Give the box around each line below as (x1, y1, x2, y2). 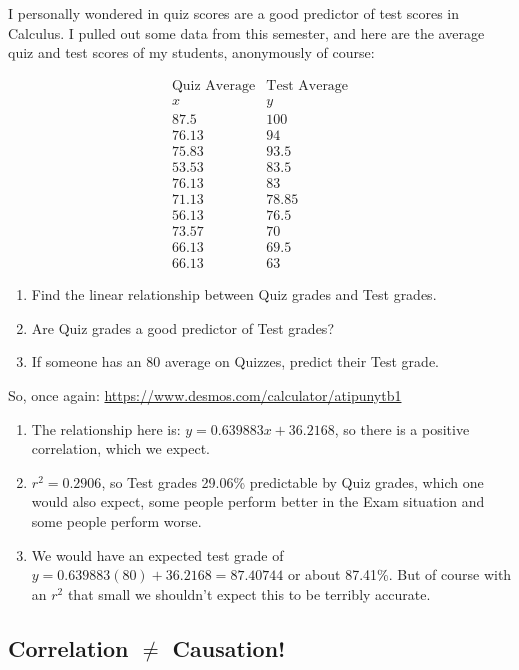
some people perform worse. (31, 510, 202, 531)
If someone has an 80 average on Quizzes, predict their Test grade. (31, 351, 439, 372)
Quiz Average (171, 78, 256, 93)
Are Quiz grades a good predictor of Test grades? (31, 317, 334, 338)
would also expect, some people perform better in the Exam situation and (31, 491, 485, 512)
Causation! (172, 632, 286, 663)
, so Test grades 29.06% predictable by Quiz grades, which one (101, 471, 484, 492)
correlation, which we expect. (31, 438, 210, 459)
